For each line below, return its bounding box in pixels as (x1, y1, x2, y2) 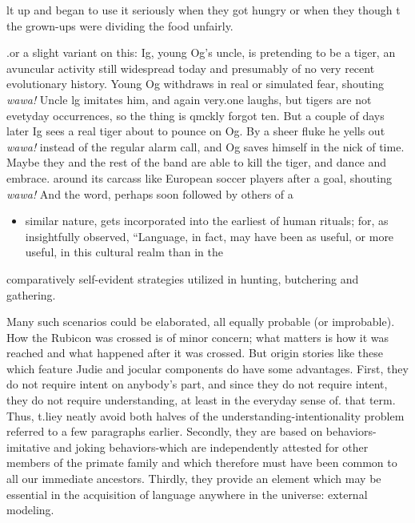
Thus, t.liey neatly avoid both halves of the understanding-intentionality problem (6, 407, 405, 424)
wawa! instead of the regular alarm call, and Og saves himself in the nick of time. (6, 138, 405, 155)
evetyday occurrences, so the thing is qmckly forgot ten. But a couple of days (6, 107, 385, 123)
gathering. (6, 286, 56, 303)
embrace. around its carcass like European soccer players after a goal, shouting (6, 169, 392, 186)
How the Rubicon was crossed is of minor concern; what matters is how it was (6, 328, 389, 345)
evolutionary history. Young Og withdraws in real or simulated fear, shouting (6, 75, 384, 92)
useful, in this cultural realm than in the (25, 243, 224, 260)
